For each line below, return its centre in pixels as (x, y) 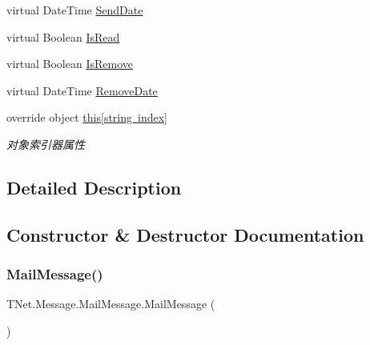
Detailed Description (94, 187)
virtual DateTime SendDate (75, 10)
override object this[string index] (87, 117)
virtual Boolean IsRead (63, 36)
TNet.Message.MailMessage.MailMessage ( (111, 304)
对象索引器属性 (46, 144)
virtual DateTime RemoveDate (82, 90)
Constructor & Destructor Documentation (185, 234)
